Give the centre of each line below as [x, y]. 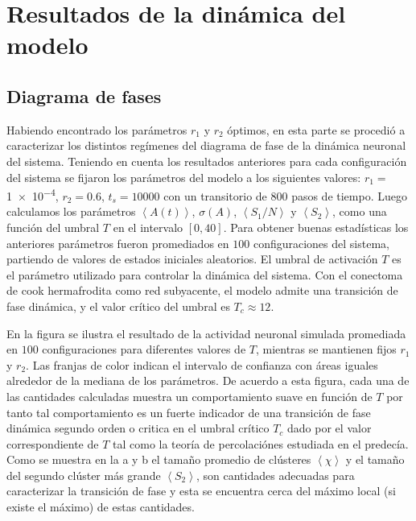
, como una [360, 211]
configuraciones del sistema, [321, 243]
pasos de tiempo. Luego [349, 195]
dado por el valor [330, 428]
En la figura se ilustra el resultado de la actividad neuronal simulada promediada [206, 333]
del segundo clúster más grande [84, 475]
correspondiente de [53, 443]
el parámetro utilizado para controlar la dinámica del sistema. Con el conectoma [205, 274]
